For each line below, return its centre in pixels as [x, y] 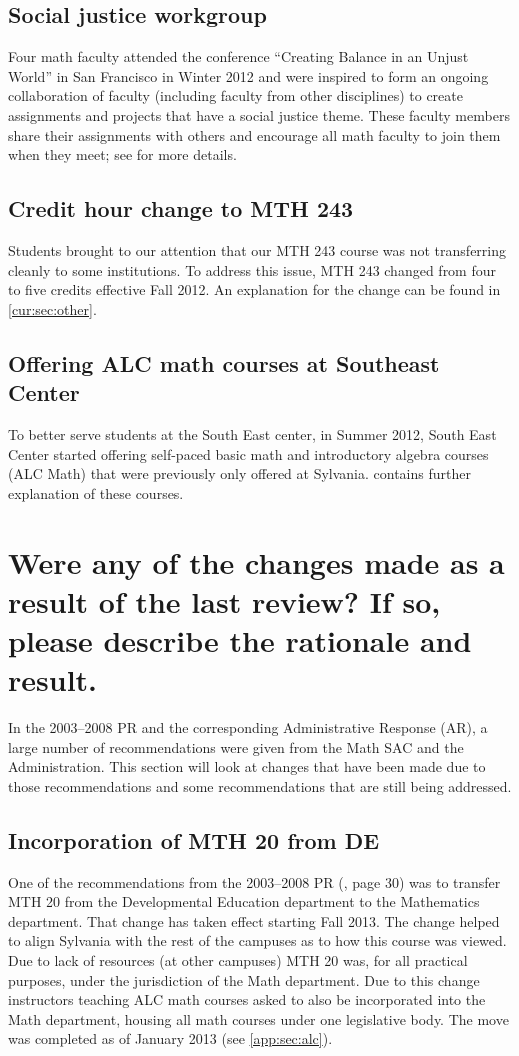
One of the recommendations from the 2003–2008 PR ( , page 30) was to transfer [254, 881]
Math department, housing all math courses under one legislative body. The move [258, 1018]
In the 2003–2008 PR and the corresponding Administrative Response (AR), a [248, 727]
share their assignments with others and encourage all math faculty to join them [254, 134]
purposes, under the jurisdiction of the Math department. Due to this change [244, 979]
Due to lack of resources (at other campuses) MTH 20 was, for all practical [238, 959]
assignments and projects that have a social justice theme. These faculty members [259, 114]
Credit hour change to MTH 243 [181, 208]
